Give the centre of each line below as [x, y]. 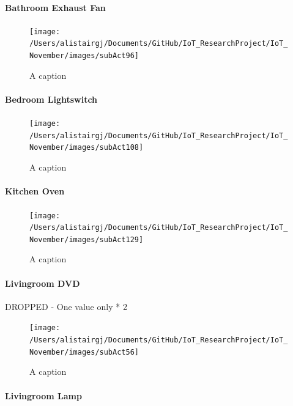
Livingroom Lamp [43, 395]
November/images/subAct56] [84, 352]
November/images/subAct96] [84, 56]
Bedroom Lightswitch [51, 99]
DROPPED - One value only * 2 [66, 306]
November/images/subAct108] [87, 148]
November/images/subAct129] [87, 239]
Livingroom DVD [43, 283]
